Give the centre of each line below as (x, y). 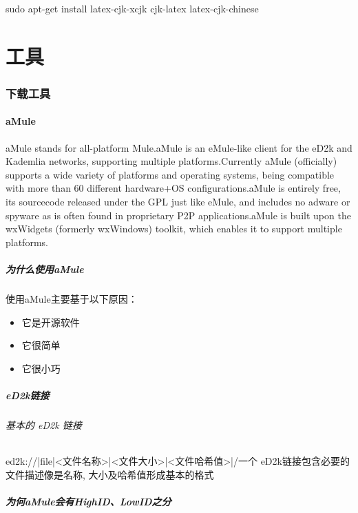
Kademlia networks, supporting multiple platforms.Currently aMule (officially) (171, 161)
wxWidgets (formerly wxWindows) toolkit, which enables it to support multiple (174, 229)
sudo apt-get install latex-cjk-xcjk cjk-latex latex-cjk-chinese (132, 8)
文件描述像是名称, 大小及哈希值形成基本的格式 (110, 474)
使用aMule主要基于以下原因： (72, 298)
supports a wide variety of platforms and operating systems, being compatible (170, 174)
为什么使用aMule (45, 269)
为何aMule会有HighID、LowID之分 (88, 501)
